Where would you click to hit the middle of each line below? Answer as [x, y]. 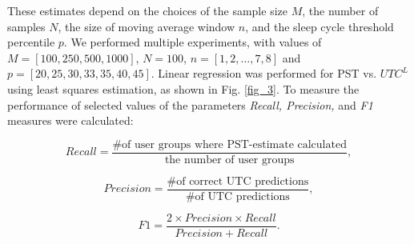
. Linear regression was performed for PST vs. [264, 73]
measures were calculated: [70, 120]
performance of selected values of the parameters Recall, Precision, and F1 [190, 104]
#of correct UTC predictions [238, 181]
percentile [31, 42]
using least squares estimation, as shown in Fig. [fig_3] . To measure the [183, 88]
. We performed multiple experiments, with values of [193, 42]
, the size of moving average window [147, 26]
